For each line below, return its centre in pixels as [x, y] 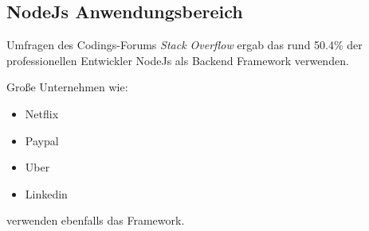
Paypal [42, 140]
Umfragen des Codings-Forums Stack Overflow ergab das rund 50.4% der [184, 45]
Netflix [42, 113]
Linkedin [46, 193]
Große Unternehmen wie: [67, 87]
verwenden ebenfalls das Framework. [96, 220]
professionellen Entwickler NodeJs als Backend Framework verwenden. [178, 60]
